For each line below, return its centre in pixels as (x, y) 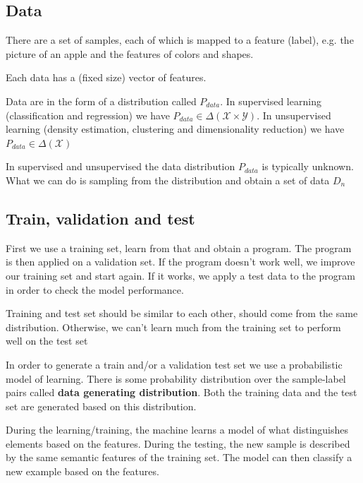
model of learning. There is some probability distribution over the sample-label (176, 378)
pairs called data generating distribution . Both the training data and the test (181, 392)
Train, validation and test (100, 218)
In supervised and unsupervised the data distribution (121, 166)
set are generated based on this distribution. (101, 406)
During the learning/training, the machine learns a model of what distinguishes (177, 430)
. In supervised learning (271, 101)
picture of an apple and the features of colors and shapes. (130, 53)
